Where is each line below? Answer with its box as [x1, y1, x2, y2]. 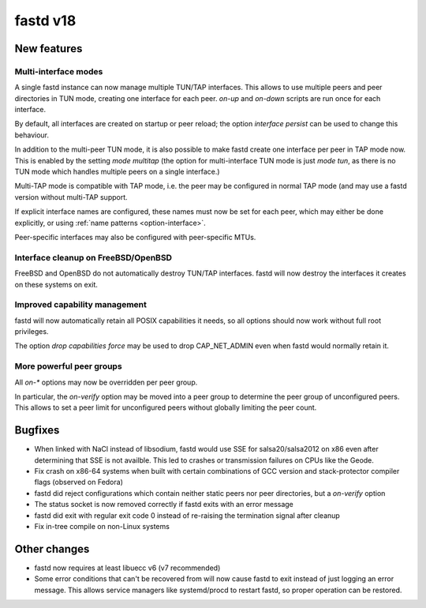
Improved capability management [14, 299, 148, 310]
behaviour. [14, 130, 50, 140]
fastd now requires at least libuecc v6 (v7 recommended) [34, 563, 221, 572]
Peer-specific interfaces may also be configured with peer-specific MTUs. [14, 233, 256, 242]
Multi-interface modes [14, 66, 103, 77]
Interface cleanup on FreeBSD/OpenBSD [14, 252, 173, 263]
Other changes [14, 542, 90, 556]
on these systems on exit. [14, 280, 99, 289]
